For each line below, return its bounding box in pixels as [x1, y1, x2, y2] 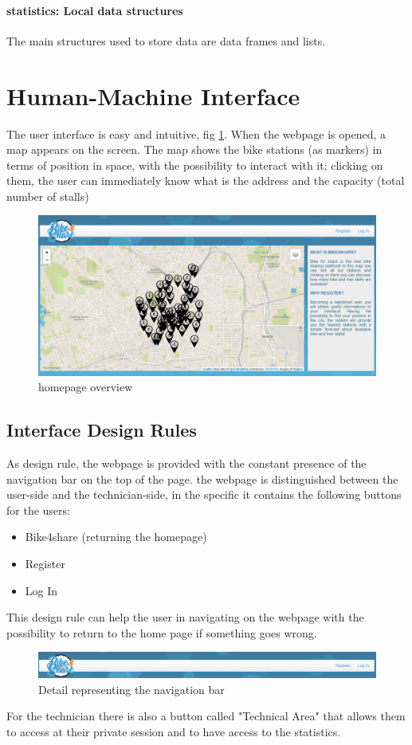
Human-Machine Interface [6, 79, 300, 112]
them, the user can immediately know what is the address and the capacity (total [6, 172, 405, 189]
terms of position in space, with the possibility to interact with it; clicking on [6, 156, 383, 173]
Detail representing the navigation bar [38, 680, 225, 697]
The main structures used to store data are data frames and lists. [6, 32, 326, 49]
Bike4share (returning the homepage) [25, 528, 207, 545]
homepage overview [38, 378, 133, 395]
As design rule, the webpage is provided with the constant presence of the [6, 455, 367, 472]
